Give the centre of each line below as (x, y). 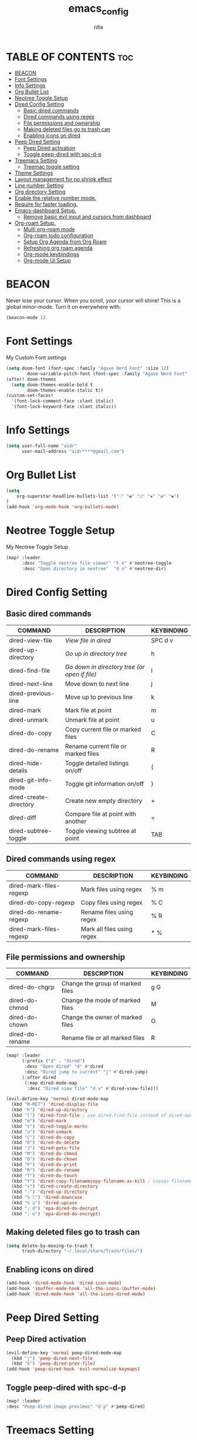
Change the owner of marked (102, 1018)
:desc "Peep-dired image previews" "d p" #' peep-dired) (76, 1406)
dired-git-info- (30, 780)
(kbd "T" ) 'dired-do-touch (44, 1175)
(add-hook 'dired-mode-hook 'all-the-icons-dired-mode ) (76, 1294)
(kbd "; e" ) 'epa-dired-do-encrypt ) (56, 1214)
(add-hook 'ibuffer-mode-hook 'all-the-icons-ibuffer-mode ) (81, 1288)
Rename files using (107, 912)
